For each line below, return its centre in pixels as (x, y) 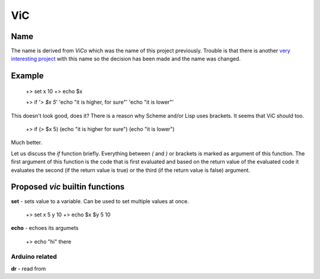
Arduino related (34, 256)
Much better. (27, 143)
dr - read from (28, 268)
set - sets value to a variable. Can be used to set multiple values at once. (100, 201)
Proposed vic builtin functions (68, 187)
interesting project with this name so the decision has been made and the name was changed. (126, 59)
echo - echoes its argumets (45, 228)
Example (27, 76)
